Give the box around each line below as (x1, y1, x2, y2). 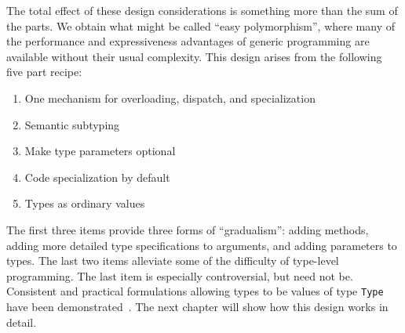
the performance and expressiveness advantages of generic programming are (6, 33, 370, 49)
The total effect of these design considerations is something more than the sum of (6, 2, 398, 18)
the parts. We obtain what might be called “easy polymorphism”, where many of (6, 17, 396, 34)
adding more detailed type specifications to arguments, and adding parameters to (6, 237, 397, 253)
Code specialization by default (24, 168, 170, 185)
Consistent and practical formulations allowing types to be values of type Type (6, 283, 384, 299)
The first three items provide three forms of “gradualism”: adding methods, (6, 221, 369, 237)
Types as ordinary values (24, 195, 145, 212)
